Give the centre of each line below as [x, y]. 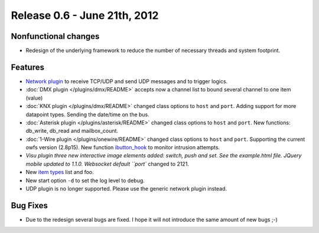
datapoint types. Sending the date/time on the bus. [88, 114]
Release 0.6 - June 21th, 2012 [85, 15]
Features [27, 67]
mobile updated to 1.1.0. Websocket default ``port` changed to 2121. [107, 164]
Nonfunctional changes [55, 36]
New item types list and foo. [60, 172]
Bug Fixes [30, 206]
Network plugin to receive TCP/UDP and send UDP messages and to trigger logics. [127, 81]
